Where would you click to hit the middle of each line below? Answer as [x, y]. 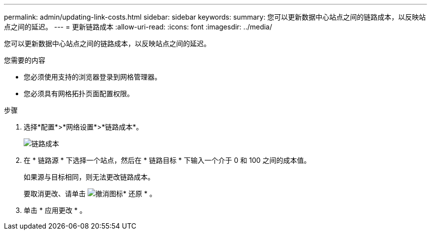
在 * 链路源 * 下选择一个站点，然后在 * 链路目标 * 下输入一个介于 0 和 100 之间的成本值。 [167, 160]
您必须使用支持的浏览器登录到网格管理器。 [92, 77]
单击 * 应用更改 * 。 [55, 210]
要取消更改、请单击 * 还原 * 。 [90, 194]
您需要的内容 [25, 60]
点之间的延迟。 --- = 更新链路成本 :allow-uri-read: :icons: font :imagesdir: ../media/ [138, 27]
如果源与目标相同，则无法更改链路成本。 [89, 177]
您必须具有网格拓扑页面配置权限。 [79, 93]
